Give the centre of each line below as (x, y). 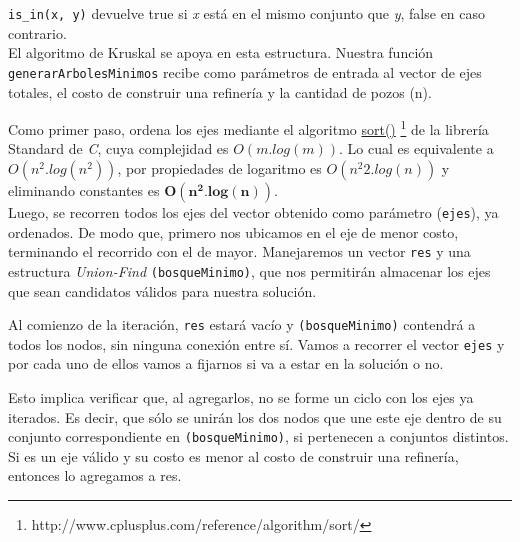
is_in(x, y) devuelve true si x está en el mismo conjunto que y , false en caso (247, 13)
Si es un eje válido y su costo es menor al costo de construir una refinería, (233, 455)
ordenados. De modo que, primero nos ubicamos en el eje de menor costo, (233, 231)
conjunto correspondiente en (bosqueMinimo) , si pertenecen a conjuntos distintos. (258, 436)
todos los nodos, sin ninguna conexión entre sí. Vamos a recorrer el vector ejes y (256, 343)
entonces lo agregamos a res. (95, 475)
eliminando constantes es (84, 189)
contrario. (37, 32)
